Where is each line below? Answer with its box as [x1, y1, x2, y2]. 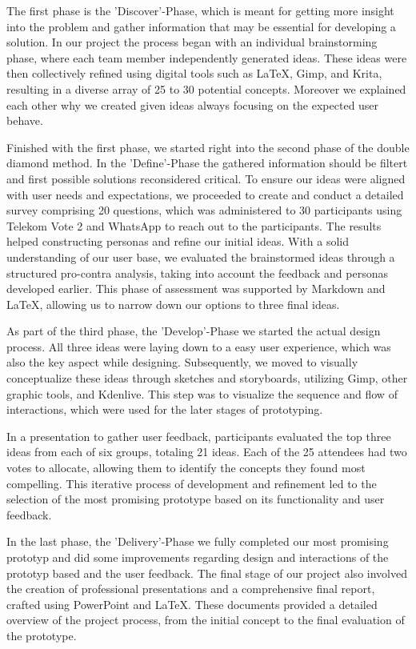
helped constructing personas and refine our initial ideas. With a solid [6, 233, 349, 250]
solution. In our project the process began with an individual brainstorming [6, 34, 378, 50]
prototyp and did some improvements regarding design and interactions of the [6, 549, 389, 565]
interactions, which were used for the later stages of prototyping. [6, 401, 323, 418]
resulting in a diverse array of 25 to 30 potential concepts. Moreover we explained [6, 80, 406, 97]
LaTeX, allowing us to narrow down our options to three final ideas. [6, 295, 340, 312]
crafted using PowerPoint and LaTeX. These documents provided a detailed [6, 595, 378, 612]
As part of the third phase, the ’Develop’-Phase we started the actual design [6, 322, 381, 339]
